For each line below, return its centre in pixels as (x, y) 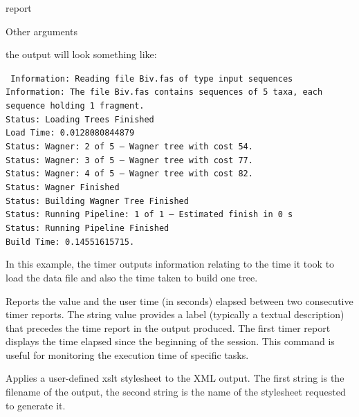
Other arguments (42, 31)
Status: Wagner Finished (63, 188)
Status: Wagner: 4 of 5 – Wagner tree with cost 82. (129, 174)
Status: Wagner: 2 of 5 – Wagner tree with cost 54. (129, 147)
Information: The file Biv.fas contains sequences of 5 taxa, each (164, 92)
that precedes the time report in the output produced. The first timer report (168, 327)
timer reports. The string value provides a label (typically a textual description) (175, 314)
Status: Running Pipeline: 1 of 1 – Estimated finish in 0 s (149, 215)
